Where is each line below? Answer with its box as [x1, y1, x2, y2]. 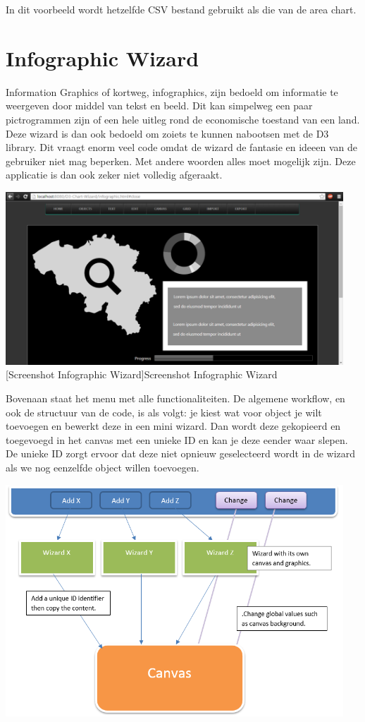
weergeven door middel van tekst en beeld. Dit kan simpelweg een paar [6, 98, 313, 113]
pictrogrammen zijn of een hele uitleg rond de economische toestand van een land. [6, 112, 360, 126]
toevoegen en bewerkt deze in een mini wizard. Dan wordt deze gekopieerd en [6, 419, 341, 433]
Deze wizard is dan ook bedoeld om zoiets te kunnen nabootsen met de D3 [6, 126, 329, 140]
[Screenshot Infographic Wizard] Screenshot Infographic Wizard [6, 367, 278, 382]
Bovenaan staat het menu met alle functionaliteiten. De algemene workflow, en [6, 391, 345, 406]
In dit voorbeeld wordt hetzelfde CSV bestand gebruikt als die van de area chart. [6, 2, 357, 16]
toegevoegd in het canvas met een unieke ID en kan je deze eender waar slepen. [6, 432, 348, 447]
